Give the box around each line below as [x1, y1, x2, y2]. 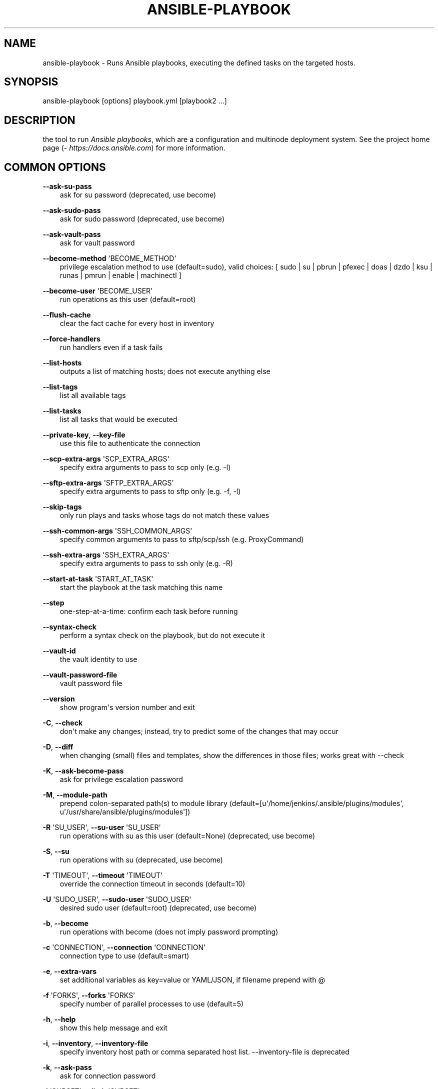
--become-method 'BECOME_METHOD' [42, 254, 176, 263]
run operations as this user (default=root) [59, 295, 196, 304]
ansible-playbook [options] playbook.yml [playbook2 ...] [42, 96, 227, 105]
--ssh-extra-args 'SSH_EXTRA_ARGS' [42, 550, 169, 559]
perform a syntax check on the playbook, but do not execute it [59, 631, 265, 640]
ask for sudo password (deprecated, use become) [59, 214, 224, 223]
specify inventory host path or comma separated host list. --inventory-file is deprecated [59, 1047, 349, 1056]
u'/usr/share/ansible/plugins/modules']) [59, 807, 190, 816]
